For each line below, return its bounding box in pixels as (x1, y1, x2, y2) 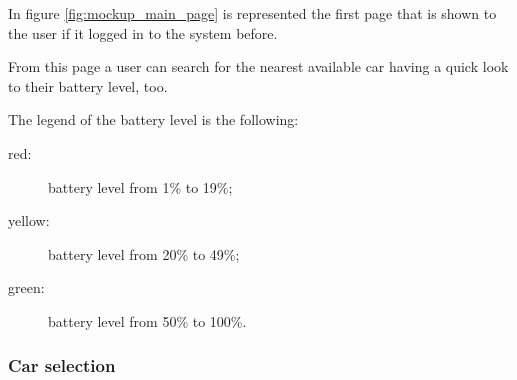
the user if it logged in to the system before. (8, 22, 278, 43)
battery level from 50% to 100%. (48, 310, 247, 331)
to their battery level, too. (8, 75, 168, 96)
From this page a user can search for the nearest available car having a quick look (8, 56, 509, 77)
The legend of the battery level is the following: (8, 109, 299, 130)
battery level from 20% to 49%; (48, 243, 240, 264)
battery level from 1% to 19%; (48, 176, 233, 197)
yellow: (8, 210, 50, 231)
